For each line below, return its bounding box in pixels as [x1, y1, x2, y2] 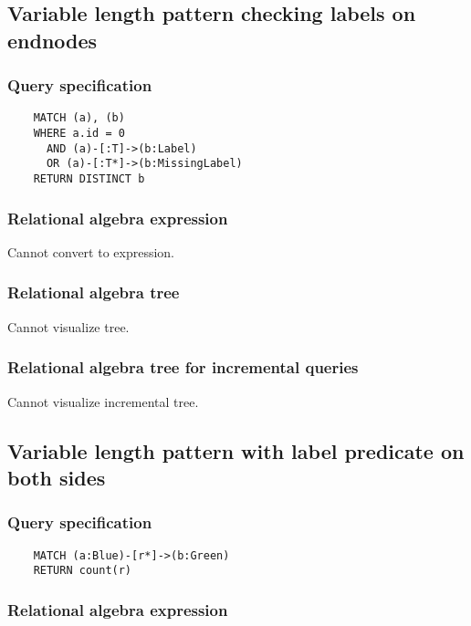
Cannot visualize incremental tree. [7, 391, 199, 411]
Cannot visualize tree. [7, 317, 130, 336]
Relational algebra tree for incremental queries [7, 356, 359, 379]
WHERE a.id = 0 [33, 127, 125, 141]
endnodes [7, 26, 98, 54]
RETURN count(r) [33, 564, 132, 578]
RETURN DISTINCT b [33, 172, 145, 186]
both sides [7, 463, 106, 491]
